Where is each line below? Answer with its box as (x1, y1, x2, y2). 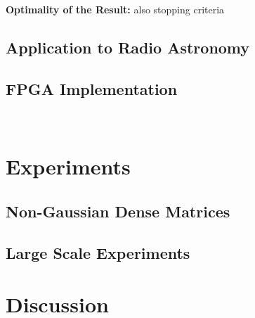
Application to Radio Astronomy (6, 36, 250, 58)
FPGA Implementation (6, 77, 178, 99)
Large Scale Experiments (6, 241, 190, 263)
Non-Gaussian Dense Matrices (6, 200, 230, 222)
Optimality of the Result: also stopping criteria (6, 2, 225, 16)
